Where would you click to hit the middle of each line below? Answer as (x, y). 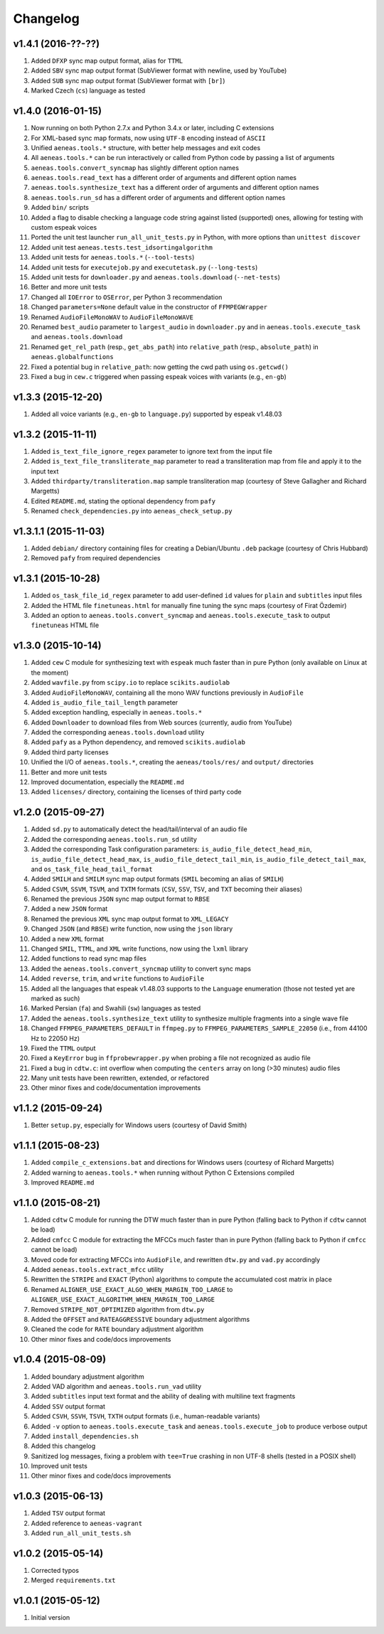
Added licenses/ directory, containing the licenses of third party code (136, 792)
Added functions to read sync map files (89, 958)
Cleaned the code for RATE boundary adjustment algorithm (117, 1329)
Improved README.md (63, 1182)
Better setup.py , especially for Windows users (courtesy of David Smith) (139, 1125)
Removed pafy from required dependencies (96, 558)
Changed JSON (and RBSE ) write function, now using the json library (132, 929)
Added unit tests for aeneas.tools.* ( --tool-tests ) (113, 257)
